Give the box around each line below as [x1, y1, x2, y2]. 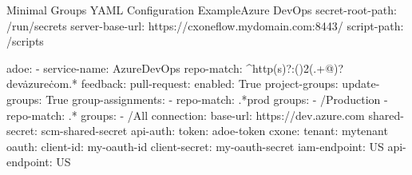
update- [342, 75, 380, 92]
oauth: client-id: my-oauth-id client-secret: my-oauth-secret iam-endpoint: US [6, 137, 384, 154]
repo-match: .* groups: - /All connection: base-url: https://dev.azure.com [6, 106, 365, 123]
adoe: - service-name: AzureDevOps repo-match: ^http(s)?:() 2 [6, 59, 309, 76]
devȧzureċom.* [6, 75, 78, 92]
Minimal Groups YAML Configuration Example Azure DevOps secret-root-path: [6, 2, 397, 18]
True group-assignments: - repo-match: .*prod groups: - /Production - [46, 90, 388, 107]
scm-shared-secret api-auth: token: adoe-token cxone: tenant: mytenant [41, 122, 388, 139]
